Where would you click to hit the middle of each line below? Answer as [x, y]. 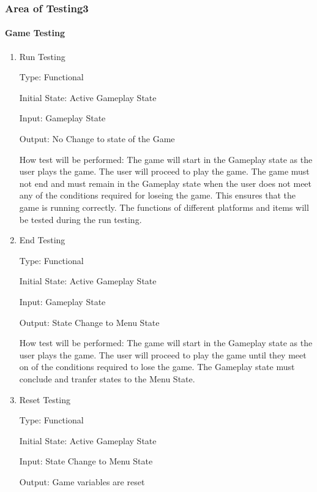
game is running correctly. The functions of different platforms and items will [164, 207]
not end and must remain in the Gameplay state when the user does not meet [166, 183]
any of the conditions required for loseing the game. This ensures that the [158, 195]
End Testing [42, 240]
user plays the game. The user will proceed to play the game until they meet [163, 354]
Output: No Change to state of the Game [97, 139]
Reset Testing [45, 399]
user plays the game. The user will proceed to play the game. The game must [164, 171]
